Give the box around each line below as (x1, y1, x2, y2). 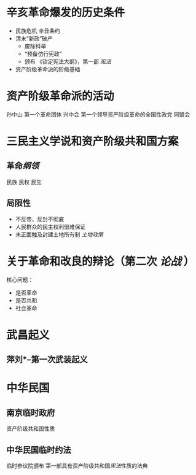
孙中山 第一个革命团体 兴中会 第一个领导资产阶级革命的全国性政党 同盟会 (6, 110, 190, 118)
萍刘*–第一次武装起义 (6, 354, 88, 365)
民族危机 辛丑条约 (15, 27, 60, 34)
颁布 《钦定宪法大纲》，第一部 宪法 (24, 58, 112, 65)
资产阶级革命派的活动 (6, 90, 115, 103)
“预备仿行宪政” (24, 50, 62, 57)
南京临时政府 (6, 407, 55, 418)
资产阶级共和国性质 (6, 425, 55, 433)
